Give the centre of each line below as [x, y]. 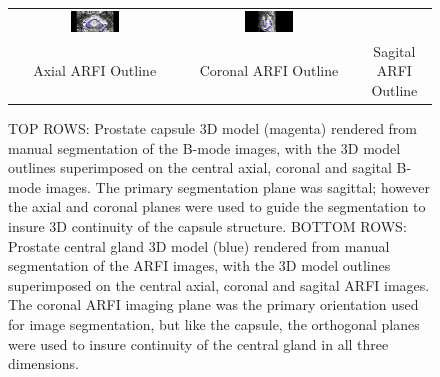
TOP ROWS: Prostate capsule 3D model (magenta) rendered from [213, 128]
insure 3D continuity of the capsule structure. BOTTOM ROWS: [207, 226]
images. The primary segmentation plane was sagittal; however [237, 186]
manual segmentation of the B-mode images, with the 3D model [204, 147]
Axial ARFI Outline [95, 70]
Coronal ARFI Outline [269, 70]
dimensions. [43, 363]
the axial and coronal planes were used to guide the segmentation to [217, 206]
